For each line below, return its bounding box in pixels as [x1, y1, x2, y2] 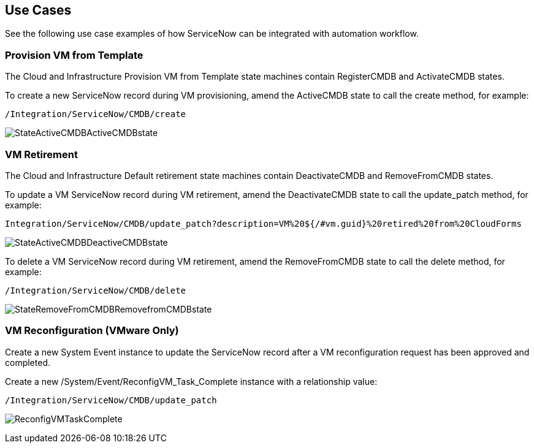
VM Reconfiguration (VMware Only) [5, 324, 179, 337]
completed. [5, 357, 50, 368]
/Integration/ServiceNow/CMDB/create [5, 109, 186, 120]
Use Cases [5, 2, 72, 18]
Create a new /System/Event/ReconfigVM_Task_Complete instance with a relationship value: [5, 376, 378, 387]
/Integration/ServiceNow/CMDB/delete [5, 285, 186, 295]
